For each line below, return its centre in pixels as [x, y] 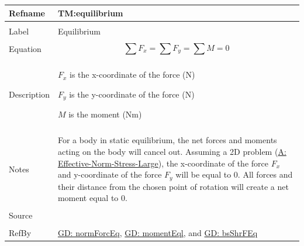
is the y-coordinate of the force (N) [132, 94]
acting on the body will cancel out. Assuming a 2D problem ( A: [172, 151]
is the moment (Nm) [105, 114]
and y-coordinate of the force [110, 174]
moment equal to [88, 198]
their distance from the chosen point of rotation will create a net [173, 186]
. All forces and [265, 174]
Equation [25, 48]
